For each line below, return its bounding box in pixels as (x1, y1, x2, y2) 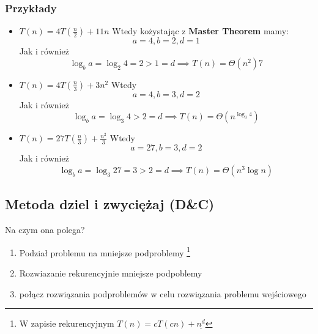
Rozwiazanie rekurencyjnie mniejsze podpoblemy (19, 267, 202, 280)
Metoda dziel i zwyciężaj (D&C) (5, 195, 215, 213)
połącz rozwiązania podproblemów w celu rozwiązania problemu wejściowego (19, 287, 306, 300)
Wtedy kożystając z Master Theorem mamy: (112, 24, 289, 37)
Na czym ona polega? (5, 223, 85, 236)
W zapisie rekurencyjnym (19, 317, 114, 330)
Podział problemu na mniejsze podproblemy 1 (19, 244, 191, 259)
